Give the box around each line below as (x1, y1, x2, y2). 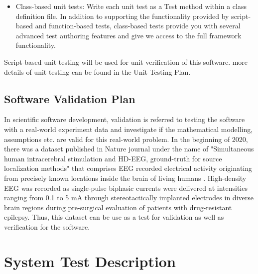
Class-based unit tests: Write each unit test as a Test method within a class (15, 1, 247, 11)
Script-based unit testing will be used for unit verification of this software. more (4, 56, 248, 67)
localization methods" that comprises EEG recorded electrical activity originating (4, 163, 253, 173)
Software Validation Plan (4, 91, 135, 106)
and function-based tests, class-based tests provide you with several (35, 20, 241, 31)
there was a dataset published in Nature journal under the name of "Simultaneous (4, 143, 254, 154)
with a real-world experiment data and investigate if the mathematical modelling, (4, 124, 253, 134)
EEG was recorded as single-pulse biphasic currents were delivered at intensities (4, 182, 248, 193)
